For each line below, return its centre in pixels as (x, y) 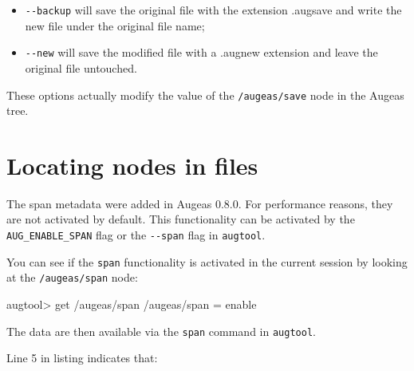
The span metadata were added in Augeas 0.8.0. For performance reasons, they (200, 203)
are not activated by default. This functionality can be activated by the (181, 219)
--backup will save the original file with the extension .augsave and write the (213, 10)
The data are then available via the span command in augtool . (161, 331)
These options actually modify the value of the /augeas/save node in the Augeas (205, 95)
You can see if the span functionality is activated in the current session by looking (207, 261)
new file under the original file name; (115, 25)
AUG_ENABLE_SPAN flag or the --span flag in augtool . (136, 235)
